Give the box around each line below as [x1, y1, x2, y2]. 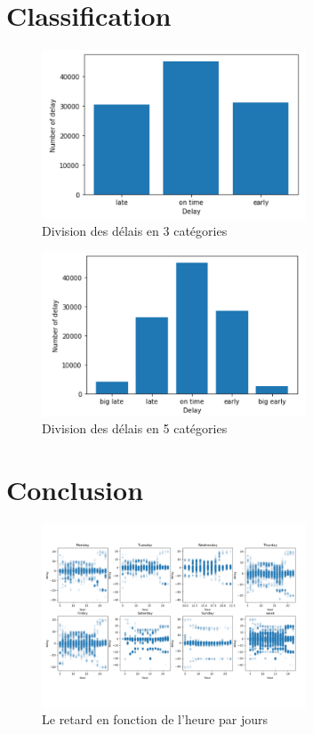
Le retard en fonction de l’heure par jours [42, 710, 269, 729]
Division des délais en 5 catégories [42, 419, 228, 438]
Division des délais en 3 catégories [42, 222, 228, 240]
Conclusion [6, 472, 144, 508]
